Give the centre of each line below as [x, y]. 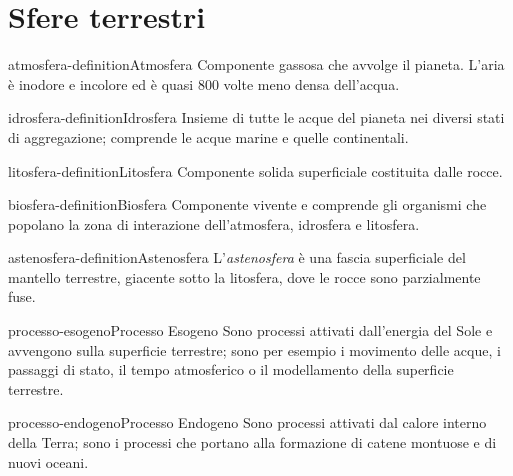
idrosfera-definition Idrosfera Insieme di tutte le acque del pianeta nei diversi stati [256, 117]
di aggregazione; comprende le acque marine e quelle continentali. [208, 136]
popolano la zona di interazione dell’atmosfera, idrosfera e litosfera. [214, 223]
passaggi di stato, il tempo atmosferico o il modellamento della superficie [231, 369]
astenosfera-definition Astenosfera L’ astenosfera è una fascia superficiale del [237, 257]
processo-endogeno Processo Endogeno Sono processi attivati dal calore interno [247, 422]
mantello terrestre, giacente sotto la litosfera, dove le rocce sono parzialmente [244, 276]
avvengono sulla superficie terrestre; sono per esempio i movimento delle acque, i [254, 349]
